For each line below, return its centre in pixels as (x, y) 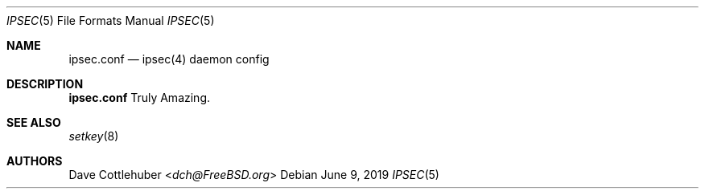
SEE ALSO (34, 122)
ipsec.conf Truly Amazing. (140, 97)
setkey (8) (94, 136)
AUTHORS (35, 161)
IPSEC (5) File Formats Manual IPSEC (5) (111, 20)
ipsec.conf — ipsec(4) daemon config (169, 59)
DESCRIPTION (45, 84)
